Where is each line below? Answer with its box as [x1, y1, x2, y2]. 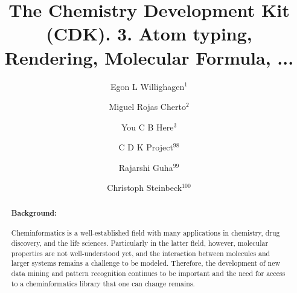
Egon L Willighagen [110, 80, 185, 92]
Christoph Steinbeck [107, 181, 182, 194]
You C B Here [121, 120, 174, 133]
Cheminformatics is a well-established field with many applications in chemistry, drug [11, 228, 280, 238]
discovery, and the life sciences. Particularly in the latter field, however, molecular [11, 237, 269, 248]
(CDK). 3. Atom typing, [46, 21, 252, 46]
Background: [11, 207, 57, 218]
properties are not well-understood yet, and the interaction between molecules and [11, 248, 270, 258]
